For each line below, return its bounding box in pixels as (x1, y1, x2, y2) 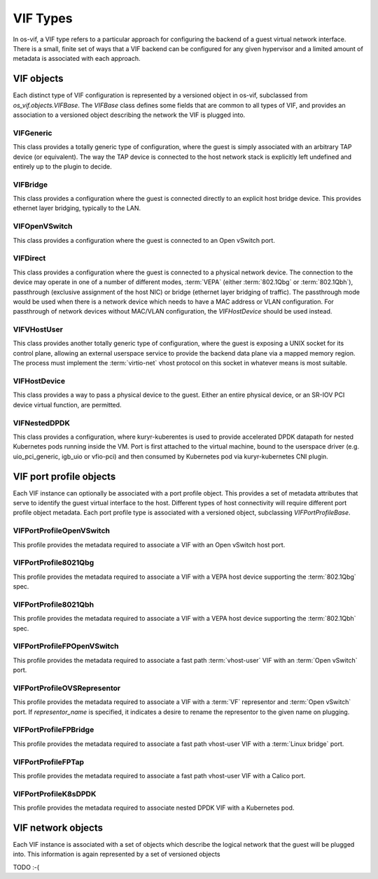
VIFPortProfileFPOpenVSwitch (13, 641, 119, 651)
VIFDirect (13, 253, 46, 263)
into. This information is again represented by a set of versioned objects (13, 850, 220, 859)
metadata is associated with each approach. (13, 55, 141, 63)
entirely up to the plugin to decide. (13, 162, 112, 171)
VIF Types (13, 10, 73, 26)
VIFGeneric (13, 128, 52, 138)
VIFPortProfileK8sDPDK (13, 789, 97, 799)
